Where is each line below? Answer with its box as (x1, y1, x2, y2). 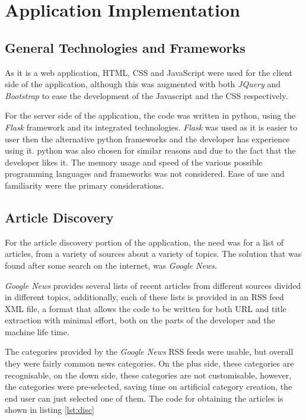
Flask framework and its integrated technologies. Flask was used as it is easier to (5, 120, 298, 133)
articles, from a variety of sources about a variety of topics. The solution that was (5, 247, 302, 260)
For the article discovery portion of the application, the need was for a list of (5, 236, 284, 248)
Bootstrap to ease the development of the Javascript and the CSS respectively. (5, 89, 288, 101)
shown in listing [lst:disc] (5, 403, 94, 416)
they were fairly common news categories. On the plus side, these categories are (5, 357, 294, 370)
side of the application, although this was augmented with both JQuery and (5, 78, 281, 90)
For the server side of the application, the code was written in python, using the (5, 109, 296, 122)
